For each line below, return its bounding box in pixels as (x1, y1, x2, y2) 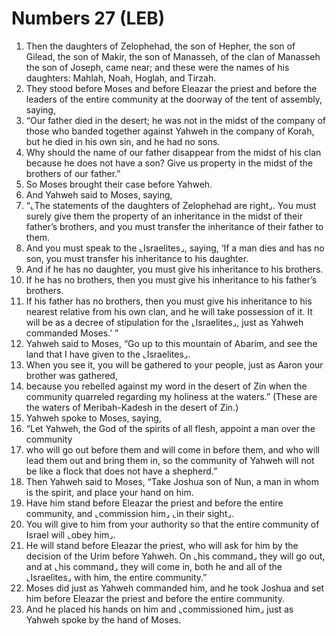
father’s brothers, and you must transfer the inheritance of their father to (25, 220, 324, 232)
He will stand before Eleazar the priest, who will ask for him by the (25, 539, 299, 551)
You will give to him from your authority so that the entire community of (25, 518, 320, 530)
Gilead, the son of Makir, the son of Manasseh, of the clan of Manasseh (25, 50, 321, 62)
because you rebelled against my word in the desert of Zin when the (25, 380, 308, 392)
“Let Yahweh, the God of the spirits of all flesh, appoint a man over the (25, 422, 316, 434)
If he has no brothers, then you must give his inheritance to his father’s (25, 273, 318, 286)
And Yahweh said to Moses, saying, (25, 188, 173, 201)
